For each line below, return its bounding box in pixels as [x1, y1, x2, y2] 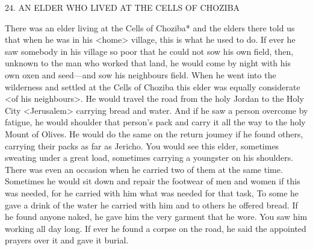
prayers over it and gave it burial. [5, 234, 129, 246]
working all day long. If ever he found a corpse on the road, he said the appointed [5, 222, 306, 234]
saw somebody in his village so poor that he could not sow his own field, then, [5, 45, 294, 57]
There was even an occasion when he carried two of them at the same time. [5, 163, 283, 175]
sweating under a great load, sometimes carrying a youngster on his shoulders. [5, 151, 294, 164]
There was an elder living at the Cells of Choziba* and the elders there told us [5, 21, 295, 34]
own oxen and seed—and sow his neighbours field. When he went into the [5, 68, 276, 81]
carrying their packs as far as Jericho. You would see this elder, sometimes [5, 139, 279, 152]
